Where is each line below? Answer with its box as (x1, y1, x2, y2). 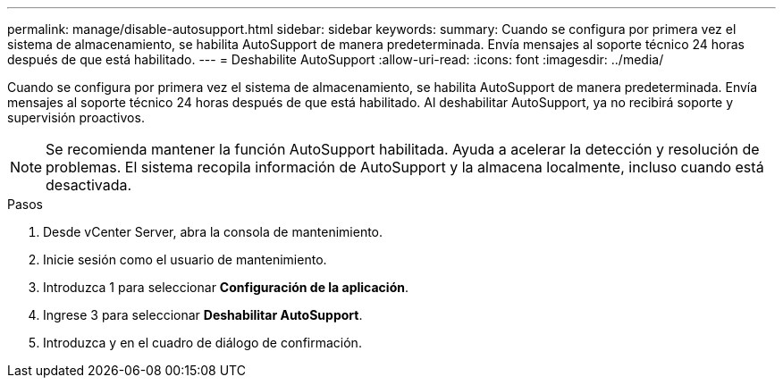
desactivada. (46, 176, 132, 194)
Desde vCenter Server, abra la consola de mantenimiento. (43, 224, 383, 239)
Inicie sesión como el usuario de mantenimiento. (43, 252, 327, 267)
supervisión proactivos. (7, 110, 145, 125)
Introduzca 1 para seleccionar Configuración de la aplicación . (43, 280, 408, 295)
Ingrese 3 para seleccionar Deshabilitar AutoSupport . (43, 307, 363, 322)
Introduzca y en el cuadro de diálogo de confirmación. (43, 335, 362, 350)
